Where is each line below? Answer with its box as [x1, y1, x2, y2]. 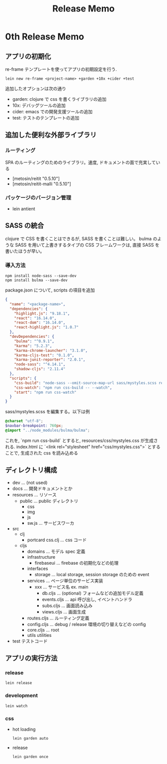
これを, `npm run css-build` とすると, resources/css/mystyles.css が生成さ [5, 437, 158, 444]
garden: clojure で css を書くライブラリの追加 [12, 96, 107, 102]
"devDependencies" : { [9, 334, 55, 339]
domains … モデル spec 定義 [27, 548, 85, 554]
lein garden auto [12, 736, 49, 741]
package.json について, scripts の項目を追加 [5, 287, 95, 293]
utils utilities [27, 632, 52, 638]
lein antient [12, 205, 36, 212]
